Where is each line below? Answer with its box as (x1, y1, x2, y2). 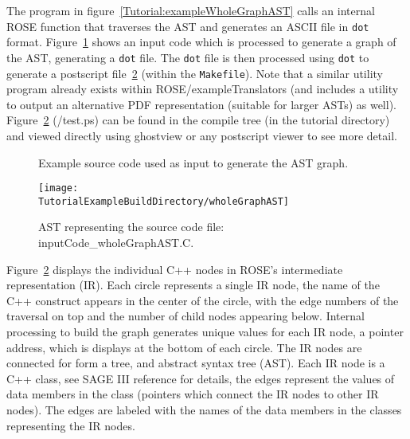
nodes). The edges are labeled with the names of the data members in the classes (6, 401, 402, 417)
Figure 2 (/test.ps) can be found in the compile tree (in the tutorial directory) (6, 112, 390, 128)
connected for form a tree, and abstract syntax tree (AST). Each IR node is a (6, 355, 385, 371)
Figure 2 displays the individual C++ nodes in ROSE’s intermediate (6, 261, 343, 277)
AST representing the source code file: (38, 218, 225, 235)
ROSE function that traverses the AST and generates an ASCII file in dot (6, 18, 369, 34)
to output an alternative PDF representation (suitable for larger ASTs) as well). (6, 96, 396, 112)
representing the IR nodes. (6, 417, 135, 433)
